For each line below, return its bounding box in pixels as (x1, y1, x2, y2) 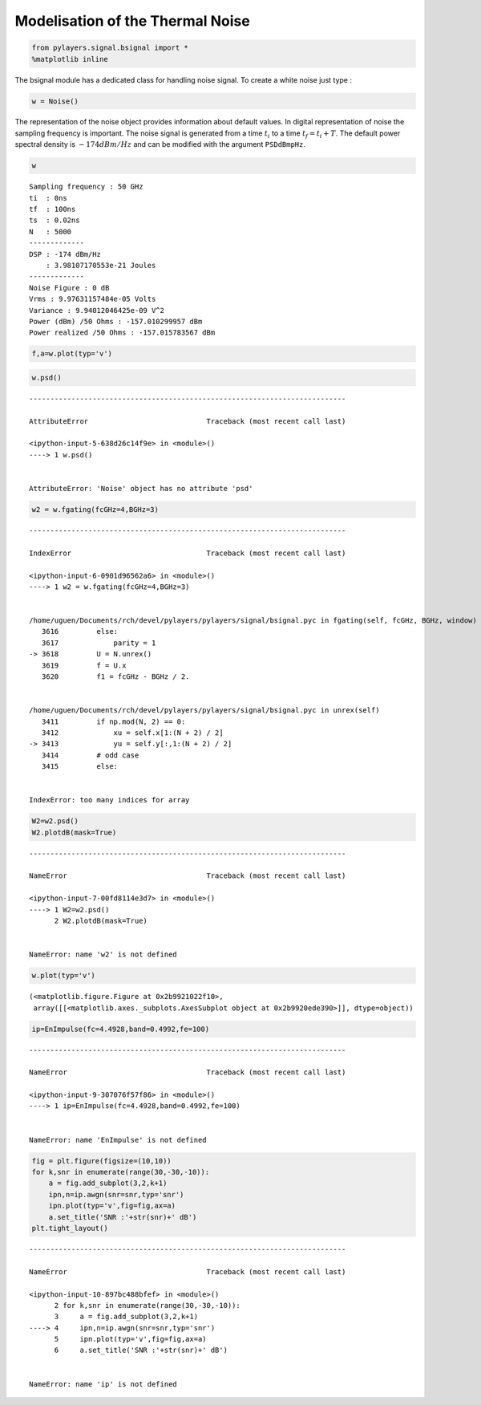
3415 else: (41, 762, 119, 771)
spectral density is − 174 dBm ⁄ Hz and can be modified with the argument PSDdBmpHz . (14, 140, 306, 149)
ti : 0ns (29, 193, 67, 202)
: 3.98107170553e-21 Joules (45, 261, 156, 270)
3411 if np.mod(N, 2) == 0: (41, 717, 186, 726)
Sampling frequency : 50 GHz (29, 182, 143, 192)
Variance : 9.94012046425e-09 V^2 (29, 306, 164, 315)
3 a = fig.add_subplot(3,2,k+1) (54, 1312, 199, 1322)
